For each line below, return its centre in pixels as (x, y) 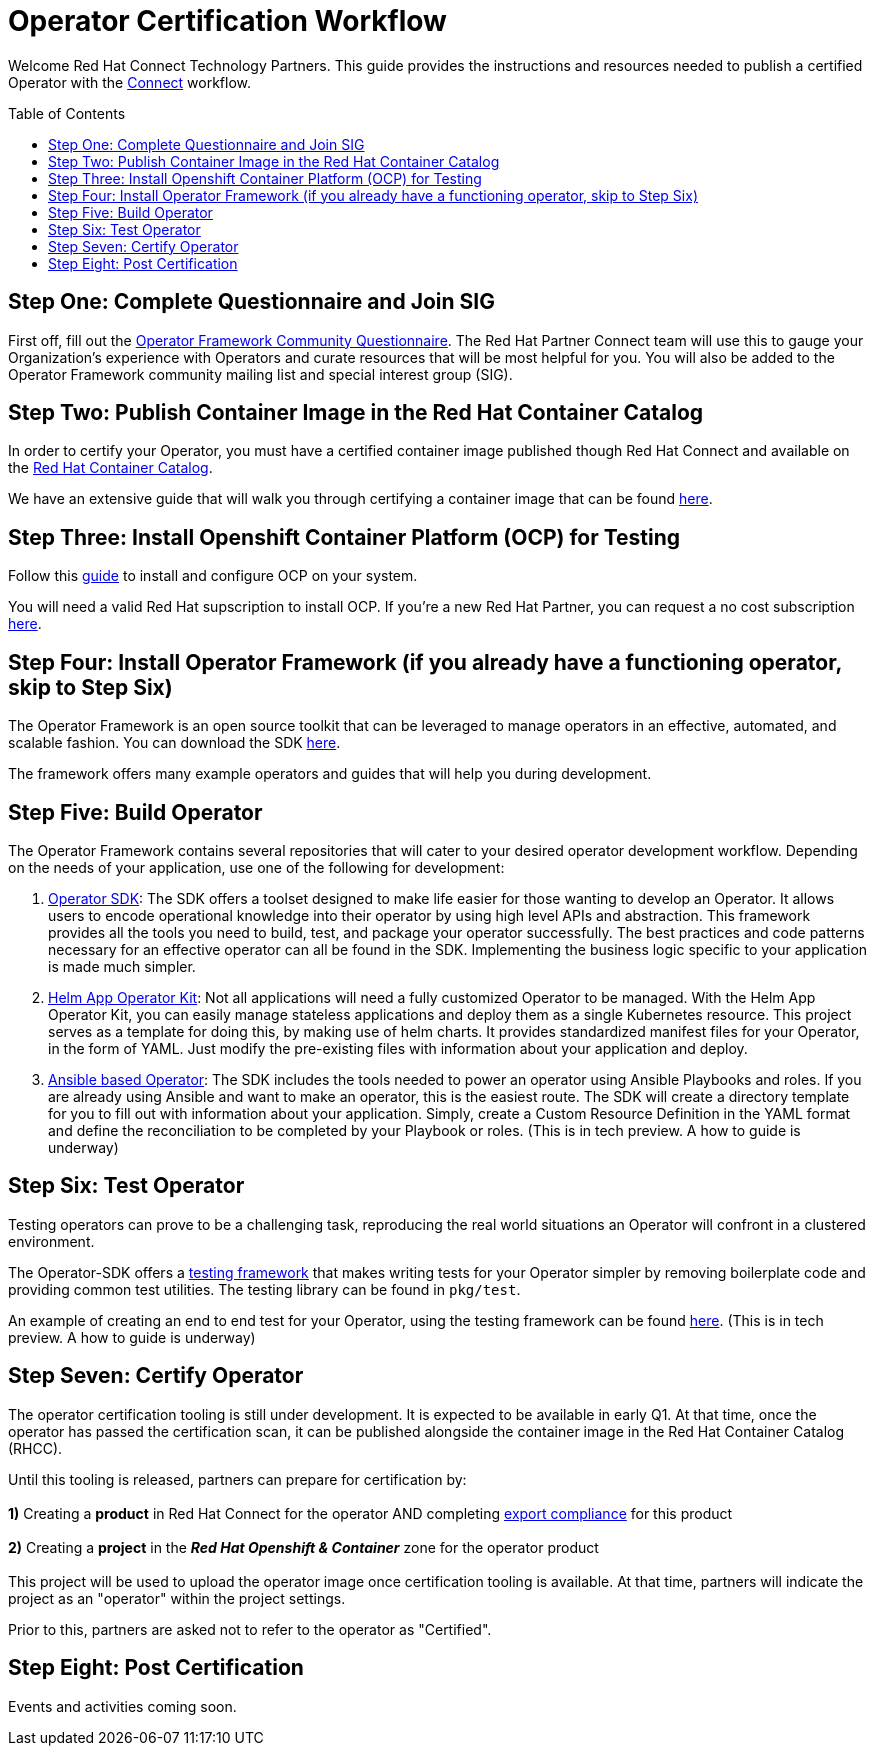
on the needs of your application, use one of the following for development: (256, 867)
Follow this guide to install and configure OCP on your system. (213, 576)
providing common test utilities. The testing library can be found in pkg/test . (264, 1289)
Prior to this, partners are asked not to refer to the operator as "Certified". (250, 1629)
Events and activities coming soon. (122, 1706)
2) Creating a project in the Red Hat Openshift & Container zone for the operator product (303, 1547)
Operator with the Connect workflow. (130, 82)
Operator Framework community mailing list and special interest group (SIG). (260, 374)
